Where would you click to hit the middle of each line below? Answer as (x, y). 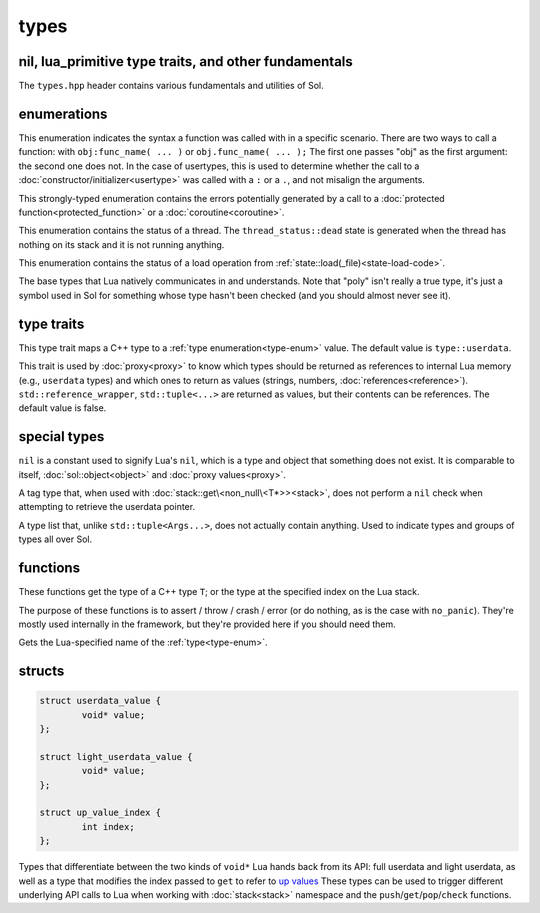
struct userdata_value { (100, 701)
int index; (108, 826)
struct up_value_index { (100, 813)
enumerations (63, 113)
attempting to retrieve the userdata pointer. (106, 507)
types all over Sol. (55, 539)
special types (61, 436)
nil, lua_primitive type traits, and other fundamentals (186, 61)
